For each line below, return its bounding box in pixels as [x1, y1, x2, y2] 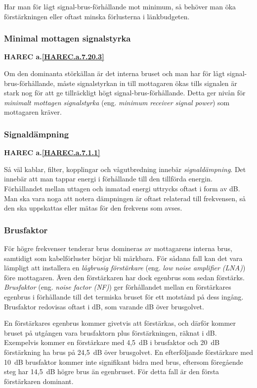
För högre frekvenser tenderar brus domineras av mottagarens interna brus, [4, 243, 232, 253]
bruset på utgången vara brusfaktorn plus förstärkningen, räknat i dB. [4, 327, 217, 338]
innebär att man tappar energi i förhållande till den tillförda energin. [4, 173, 213, 184]
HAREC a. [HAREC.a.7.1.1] [4, 147, 100, 158]
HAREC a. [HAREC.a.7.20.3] [4, 51, 104, 62]
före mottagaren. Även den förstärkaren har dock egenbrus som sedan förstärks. [4, 272, 245, 282]
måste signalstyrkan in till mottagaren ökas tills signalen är [57, 78, 237, 88]
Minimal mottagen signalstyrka [4, 32, 131, 44]
